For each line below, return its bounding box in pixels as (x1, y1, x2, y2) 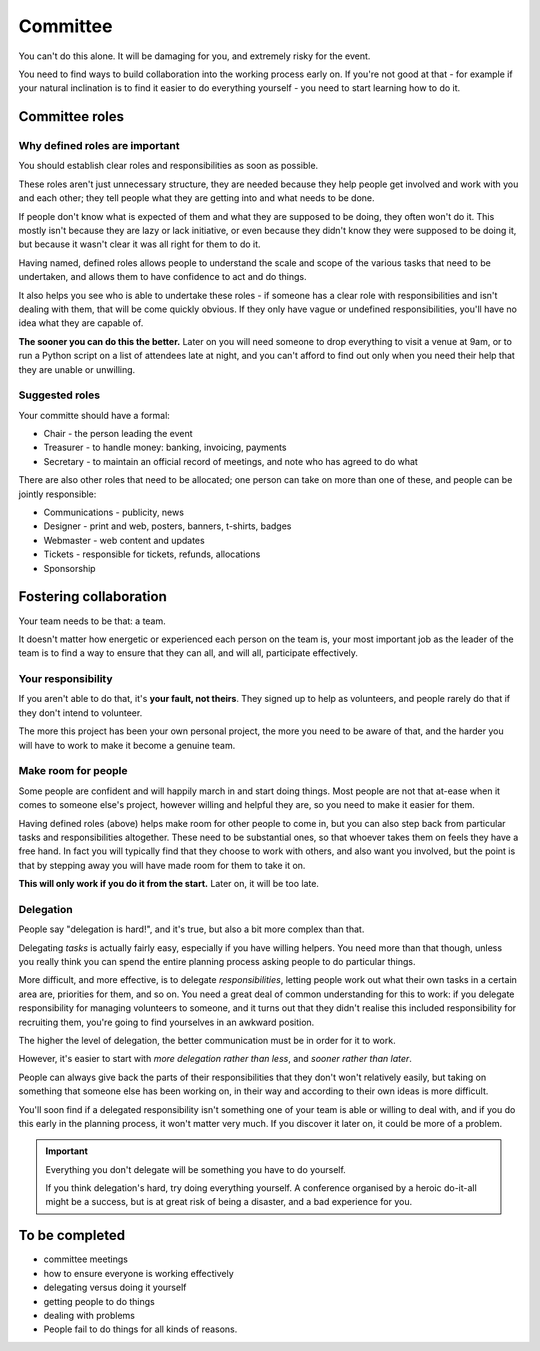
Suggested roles (18, 388, 100, 402)
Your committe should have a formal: (18, 409, 170, 421)
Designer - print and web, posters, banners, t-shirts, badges (43, 520, 292, 532)
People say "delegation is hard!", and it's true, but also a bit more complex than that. (18, 923, 365, 935)
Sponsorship (43, 562, 96, 574)
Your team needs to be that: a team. (18, 615, 167, 627)
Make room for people (18, 764, 128, 778)
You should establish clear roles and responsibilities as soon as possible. (18, 160, 319, 172)
